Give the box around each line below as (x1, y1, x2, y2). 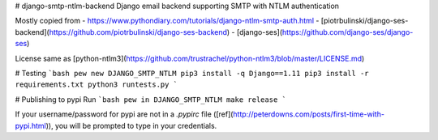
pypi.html (15, 121, 46, 130)
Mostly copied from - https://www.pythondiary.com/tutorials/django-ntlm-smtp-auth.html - (15, 16, 320, 26)
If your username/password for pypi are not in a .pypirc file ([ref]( (15, 109, 234, 119)
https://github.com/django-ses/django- (281, 27, 414, 36)
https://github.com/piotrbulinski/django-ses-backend (49, 27, 227, 36)
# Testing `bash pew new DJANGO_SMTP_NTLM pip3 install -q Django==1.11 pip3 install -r (15, 68, 369, 78)
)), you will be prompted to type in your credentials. (45, 121, 217, 130)
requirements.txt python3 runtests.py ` (15, 80, 178, 89)
